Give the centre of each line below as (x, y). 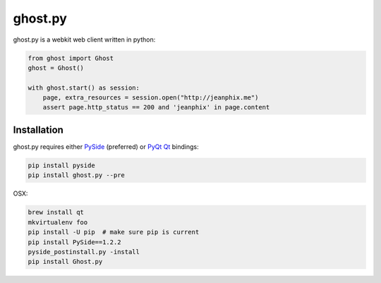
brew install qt (56, 212)
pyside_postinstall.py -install (84, 252)
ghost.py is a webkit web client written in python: (84, 40)
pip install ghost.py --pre (76, 175)
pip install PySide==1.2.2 (74, 242)
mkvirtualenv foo (58, 222)
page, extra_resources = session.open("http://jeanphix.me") (151, 98)
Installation (38, 130)
